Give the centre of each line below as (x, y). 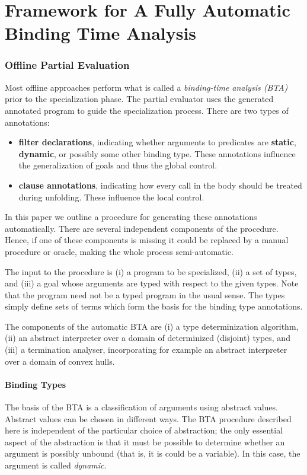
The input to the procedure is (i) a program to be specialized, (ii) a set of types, (151, 271)
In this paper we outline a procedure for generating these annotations (131, 217)
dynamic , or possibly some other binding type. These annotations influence (157, 153)
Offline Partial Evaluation (67, 65)
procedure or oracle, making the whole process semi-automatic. (119, 251)
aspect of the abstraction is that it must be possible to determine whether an (145, 441)
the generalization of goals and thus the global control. (118, 165)
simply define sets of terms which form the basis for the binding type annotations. (154, 306)
